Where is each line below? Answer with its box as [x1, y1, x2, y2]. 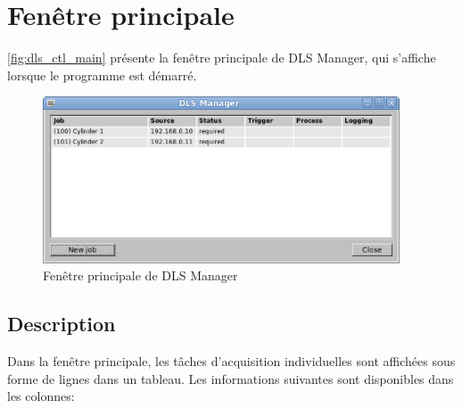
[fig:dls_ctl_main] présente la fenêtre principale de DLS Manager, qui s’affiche [7, 48, 436, 67]
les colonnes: [7, 387, 75, 405]
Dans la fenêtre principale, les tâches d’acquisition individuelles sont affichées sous [7, 352, 456, 371]
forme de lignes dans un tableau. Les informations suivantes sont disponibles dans [7, 369, 454, 387]
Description [7, 310, 116, 337]
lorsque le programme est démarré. [7, 65, 197, 84]
